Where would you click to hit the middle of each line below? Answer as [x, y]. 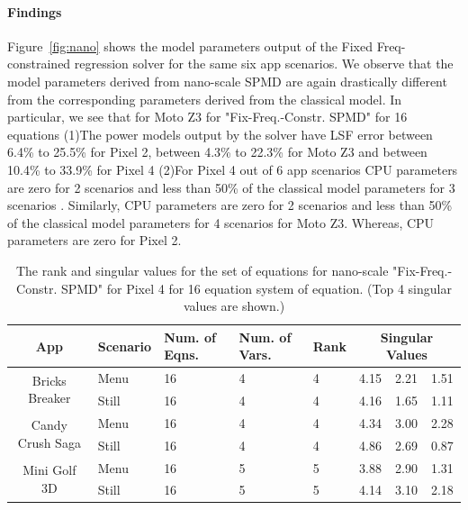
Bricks [49, 380]
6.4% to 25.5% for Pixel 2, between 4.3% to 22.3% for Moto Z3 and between [217, 152]
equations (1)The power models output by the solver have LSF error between [220, 134]
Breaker [49, 398]
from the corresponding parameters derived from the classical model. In [205, 99]
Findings [35, 11]
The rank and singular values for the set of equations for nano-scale [202, 270]
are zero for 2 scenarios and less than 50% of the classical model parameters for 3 [231, 187]
